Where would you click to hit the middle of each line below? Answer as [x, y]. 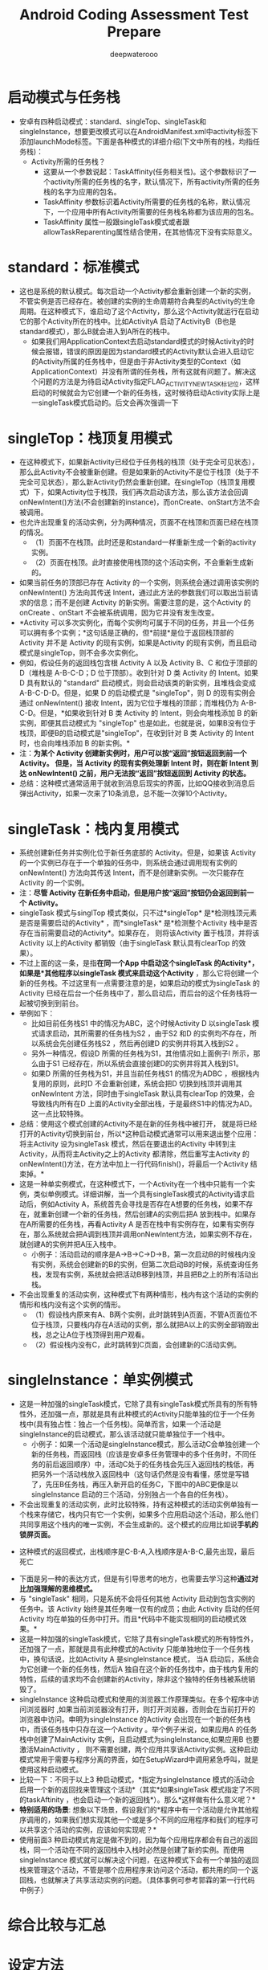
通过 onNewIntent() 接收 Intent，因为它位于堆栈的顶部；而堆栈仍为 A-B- [138, 703]
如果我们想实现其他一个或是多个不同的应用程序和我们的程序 [153, 1820]
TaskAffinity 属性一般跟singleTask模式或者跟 [116, 222]
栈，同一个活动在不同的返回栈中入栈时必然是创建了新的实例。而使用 [132, 1850]
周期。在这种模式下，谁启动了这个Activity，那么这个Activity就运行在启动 [139, 311]
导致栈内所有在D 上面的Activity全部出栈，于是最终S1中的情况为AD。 [144, 1104]
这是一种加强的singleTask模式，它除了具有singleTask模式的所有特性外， [138, 1639]
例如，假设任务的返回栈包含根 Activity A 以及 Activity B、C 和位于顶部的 [138, 663]
